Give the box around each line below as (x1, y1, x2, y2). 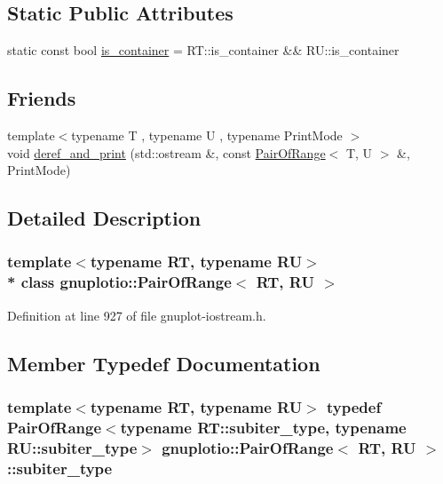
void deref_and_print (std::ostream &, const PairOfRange (7, 143, 326, 162)
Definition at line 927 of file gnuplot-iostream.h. (7, 305, 266, 324)
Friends (7, 84, 76, 112)
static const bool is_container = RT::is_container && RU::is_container (7, 41, 399, 60)
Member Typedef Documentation (7, 349, 320, 377)
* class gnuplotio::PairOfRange (7, 271, 232, 293)
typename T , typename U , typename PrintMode (71, 126, 343, 144)
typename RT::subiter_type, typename (120, 416, 407, 438)
